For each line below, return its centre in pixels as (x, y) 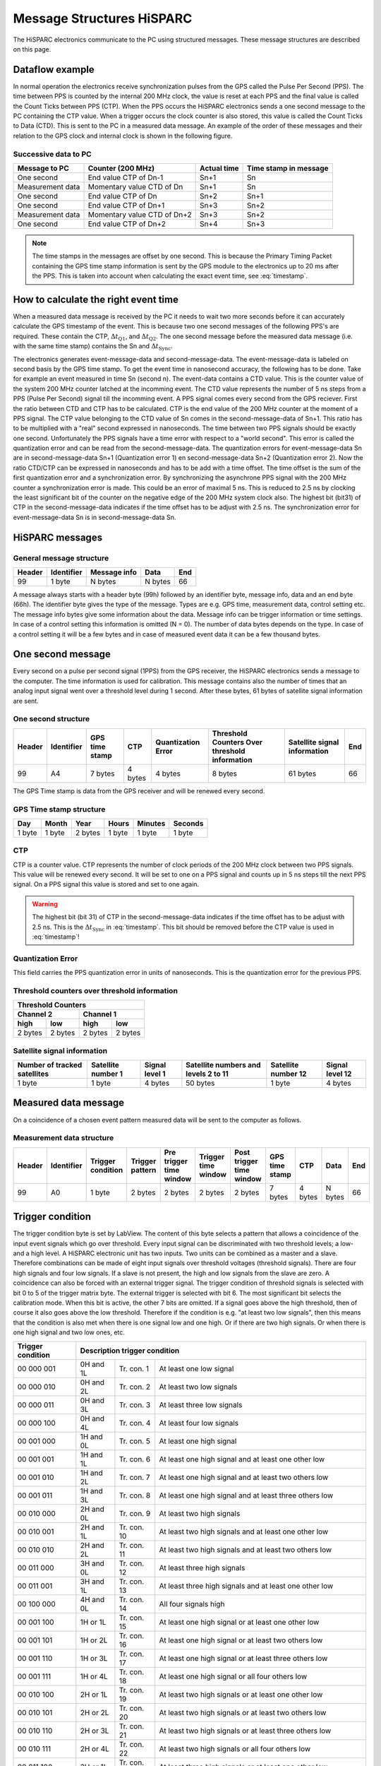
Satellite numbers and (223, 1065)
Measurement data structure (64, 1138)
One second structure (52, 719)
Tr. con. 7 (135, 1477)
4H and (92, 1599)
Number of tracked (50, 1065)
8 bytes (225, 774)
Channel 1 (99, 1014)
